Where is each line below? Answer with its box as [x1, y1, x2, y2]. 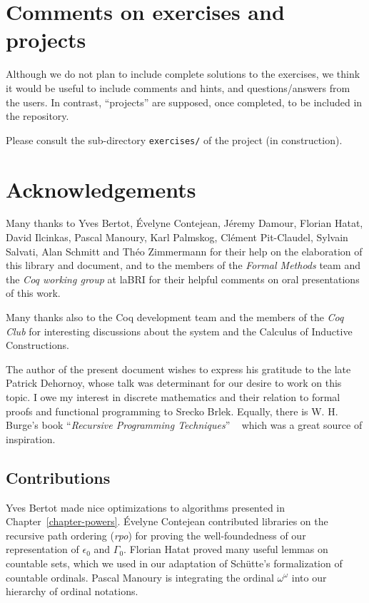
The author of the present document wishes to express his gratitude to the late [6, 361, 351, 376]
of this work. [6, 285, 61, 300]
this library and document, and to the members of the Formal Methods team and [6, 258, 360, 273]
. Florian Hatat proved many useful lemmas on [123, 542, 328, 557]
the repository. [6, 108, 69, 123]
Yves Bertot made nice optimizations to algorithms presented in [6, 500, 285, 515]
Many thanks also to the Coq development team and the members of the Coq [6, 310, 344, 325]
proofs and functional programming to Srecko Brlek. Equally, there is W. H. [6, 403, 338, 418]
